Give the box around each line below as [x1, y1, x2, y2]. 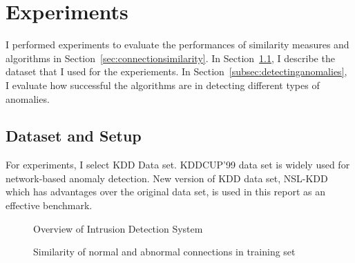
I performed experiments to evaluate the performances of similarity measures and [6, 37, 349, 52]
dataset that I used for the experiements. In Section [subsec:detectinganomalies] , [6, 64, 347, 79]
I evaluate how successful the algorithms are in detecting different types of [6, 77, 320, 92]
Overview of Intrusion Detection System [33, 221, 203, 235]
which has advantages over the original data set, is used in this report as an [6, 184, 326, 199]
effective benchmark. [6, 198, 93, 213]
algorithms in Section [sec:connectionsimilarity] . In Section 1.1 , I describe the [6, 50, 335, 65]
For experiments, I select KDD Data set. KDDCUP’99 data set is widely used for [6, 157, 350, 172]
